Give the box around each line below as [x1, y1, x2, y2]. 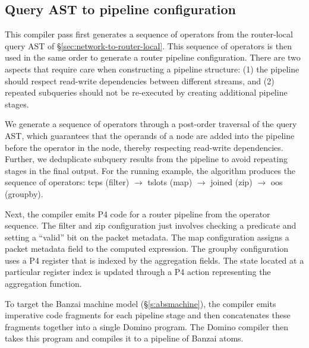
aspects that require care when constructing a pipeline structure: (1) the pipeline [5, 62, 299, 75]
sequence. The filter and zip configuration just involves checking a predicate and [5, 219, 297, 232]
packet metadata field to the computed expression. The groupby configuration [5, 242, 289, 255]
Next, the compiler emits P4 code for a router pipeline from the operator [5, 207, 270, 220]
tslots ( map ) [147, 176, 193, 188]
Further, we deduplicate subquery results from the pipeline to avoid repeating [5, 153, 288, 165]
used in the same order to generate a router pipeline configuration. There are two [5, 51, 301, 64]
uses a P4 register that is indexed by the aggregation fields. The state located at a [5, 254, 304, 266]
